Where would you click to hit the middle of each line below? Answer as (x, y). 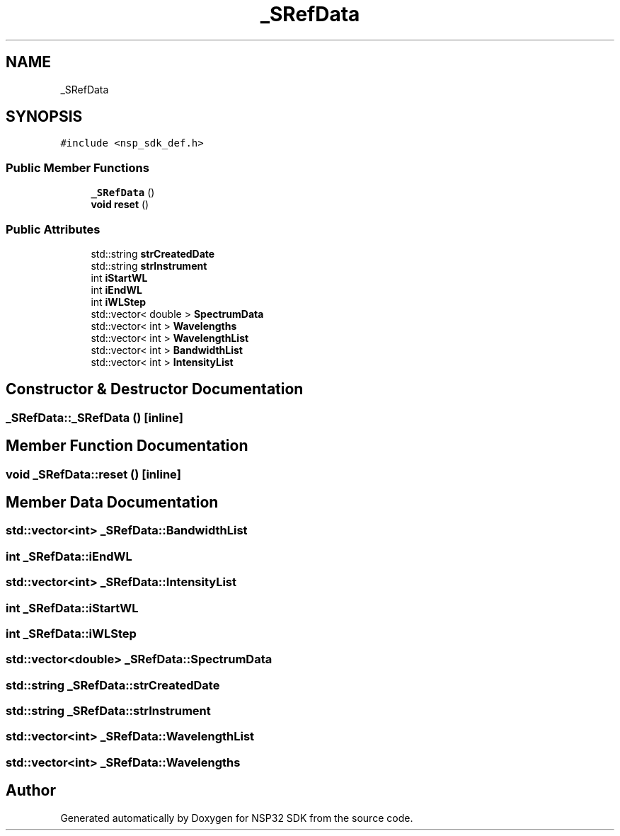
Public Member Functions (77, 167)
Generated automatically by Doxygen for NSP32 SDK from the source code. (237, 818)
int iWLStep (119, 302)
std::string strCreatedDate (153, 253)
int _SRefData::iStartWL (72, 608)
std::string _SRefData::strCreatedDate (113, 685)
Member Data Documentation (112, 503)
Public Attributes (53, 229)
